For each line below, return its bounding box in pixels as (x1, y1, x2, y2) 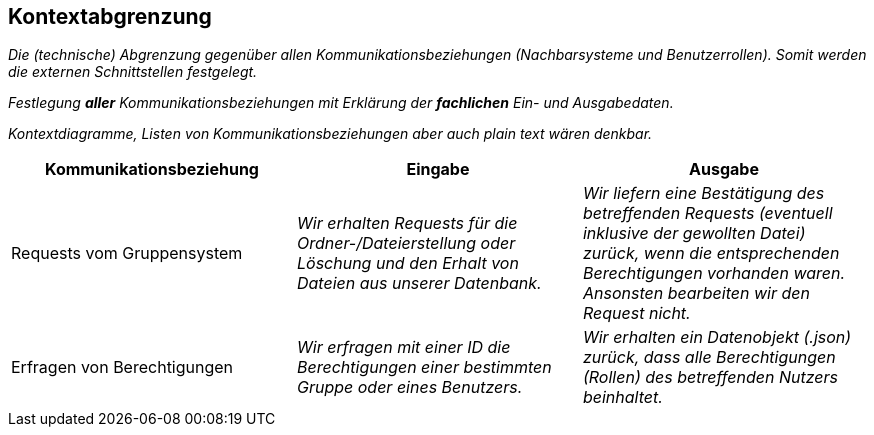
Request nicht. (582, 303, 691, 324)
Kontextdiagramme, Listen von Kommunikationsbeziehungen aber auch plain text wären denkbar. (8, 125, 653, 143)
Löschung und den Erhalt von (296, 253, 519, 274)
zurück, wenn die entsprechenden (582, 243, 840, 264)
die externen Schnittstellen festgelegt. (8, 63, 258, 81)
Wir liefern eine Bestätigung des (582, 183, 825, 204)
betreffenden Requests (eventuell (582, 203, 833, 224)
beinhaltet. (582, 387, 663, 408)
